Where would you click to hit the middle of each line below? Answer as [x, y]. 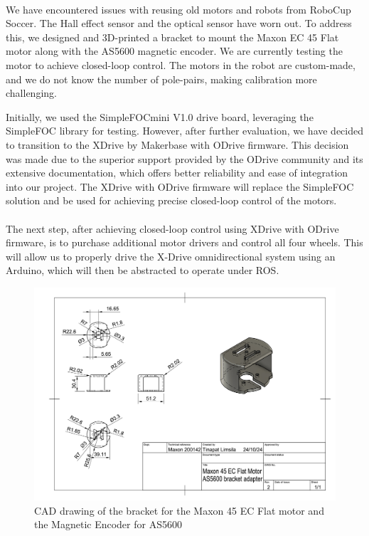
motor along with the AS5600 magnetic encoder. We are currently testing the [174, 51]
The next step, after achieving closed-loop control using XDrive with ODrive [172, 228]
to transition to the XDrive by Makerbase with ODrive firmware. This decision [177, 144]
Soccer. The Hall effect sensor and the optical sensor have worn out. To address [179, 23]
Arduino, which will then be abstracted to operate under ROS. [143, 270]
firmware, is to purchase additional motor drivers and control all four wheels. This [184, 242]
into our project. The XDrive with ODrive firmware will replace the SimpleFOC [180, 186]
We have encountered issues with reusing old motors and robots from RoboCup [178, 9]
